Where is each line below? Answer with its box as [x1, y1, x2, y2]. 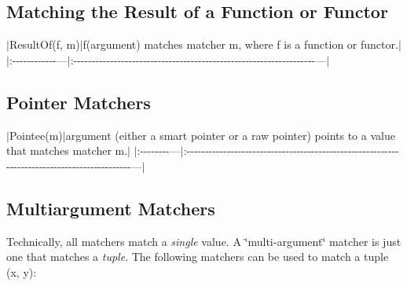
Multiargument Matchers [6, 196, 215, 220]
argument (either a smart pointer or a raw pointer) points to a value [65, 126, 395, 143]
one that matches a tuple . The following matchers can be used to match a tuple [6, 248, 389, 265]
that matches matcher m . [6, 142, 128, 159]
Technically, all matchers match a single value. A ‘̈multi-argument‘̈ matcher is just [6, 233, 401, 249]
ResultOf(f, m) [9, 36, 80, 53]
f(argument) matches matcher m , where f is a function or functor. [82, 36, 398, 53]
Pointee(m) [9, 126, 63, 143]
